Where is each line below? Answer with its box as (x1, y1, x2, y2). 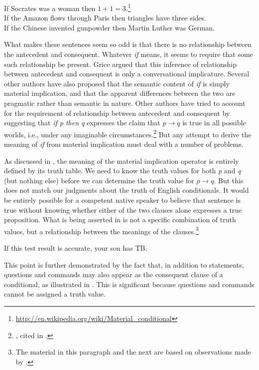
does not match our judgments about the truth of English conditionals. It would (4, 185, 249, 195)
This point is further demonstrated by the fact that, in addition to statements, (4, 259, 244, 270)
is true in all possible (182, 117, 246, 128)
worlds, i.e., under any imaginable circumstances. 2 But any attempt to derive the (4, 127, 252, 139)
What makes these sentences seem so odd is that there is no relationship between (4, 39, 252, 49)
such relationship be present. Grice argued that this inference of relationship (4, 58, 237, 69)
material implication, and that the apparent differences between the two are (4, 88, 236, 98)
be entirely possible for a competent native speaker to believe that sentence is (4, 195, 241, 205)
